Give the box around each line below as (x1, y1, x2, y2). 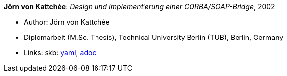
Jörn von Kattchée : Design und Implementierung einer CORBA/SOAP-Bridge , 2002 (4, 2, 275, 11)
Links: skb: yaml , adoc (24, 48, 96, 57)
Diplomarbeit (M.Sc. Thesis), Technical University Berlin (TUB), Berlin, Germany (24, 33, 284, 41)
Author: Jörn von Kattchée (24, 18, 110, 26)
